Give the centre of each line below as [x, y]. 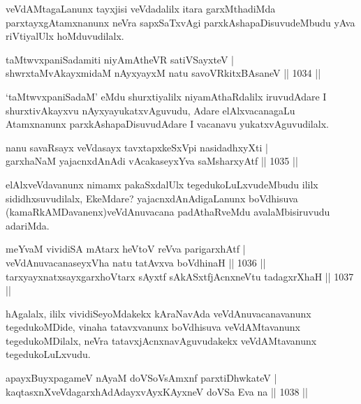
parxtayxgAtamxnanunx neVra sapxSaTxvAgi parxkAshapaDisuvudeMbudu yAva [180, 22]
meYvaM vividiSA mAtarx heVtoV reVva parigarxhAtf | [126, 249]
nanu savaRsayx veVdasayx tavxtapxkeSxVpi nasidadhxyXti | [137, 147]
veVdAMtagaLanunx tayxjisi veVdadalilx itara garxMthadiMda [141, 8]
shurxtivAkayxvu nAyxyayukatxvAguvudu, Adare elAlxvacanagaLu [150, 110]
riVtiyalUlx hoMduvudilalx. [65, 36]
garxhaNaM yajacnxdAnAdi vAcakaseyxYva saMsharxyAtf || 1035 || [152, 161]
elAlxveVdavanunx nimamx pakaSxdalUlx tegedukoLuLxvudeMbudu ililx [162, 184]
